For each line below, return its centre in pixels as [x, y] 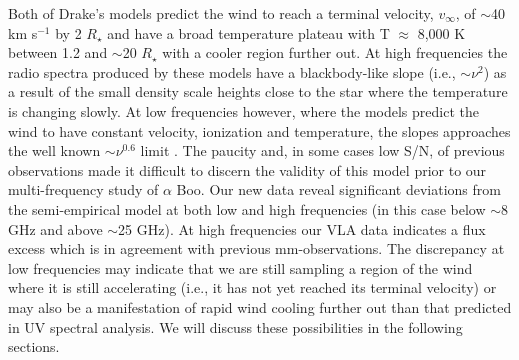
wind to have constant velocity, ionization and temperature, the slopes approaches [259, 130]
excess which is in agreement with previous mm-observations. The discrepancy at [256, 248]
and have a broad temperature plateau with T [248, 32]
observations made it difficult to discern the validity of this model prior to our [247, 169]
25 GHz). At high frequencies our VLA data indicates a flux [302, 228]
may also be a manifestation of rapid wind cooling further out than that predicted [260, 306]
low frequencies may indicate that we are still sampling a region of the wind [240, 267]
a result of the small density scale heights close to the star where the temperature [258, 91]
